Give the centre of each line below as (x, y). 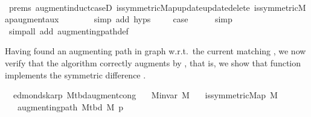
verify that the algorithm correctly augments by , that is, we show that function (153, 62)
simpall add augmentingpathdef (69, 30)
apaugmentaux (32, 19)
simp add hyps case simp (163, 19)
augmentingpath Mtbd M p (70, 106)
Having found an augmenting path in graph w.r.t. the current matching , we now (155, 51)
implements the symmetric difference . (75, 74)
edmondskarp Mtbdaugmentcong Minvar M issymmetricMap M (145, 95)
